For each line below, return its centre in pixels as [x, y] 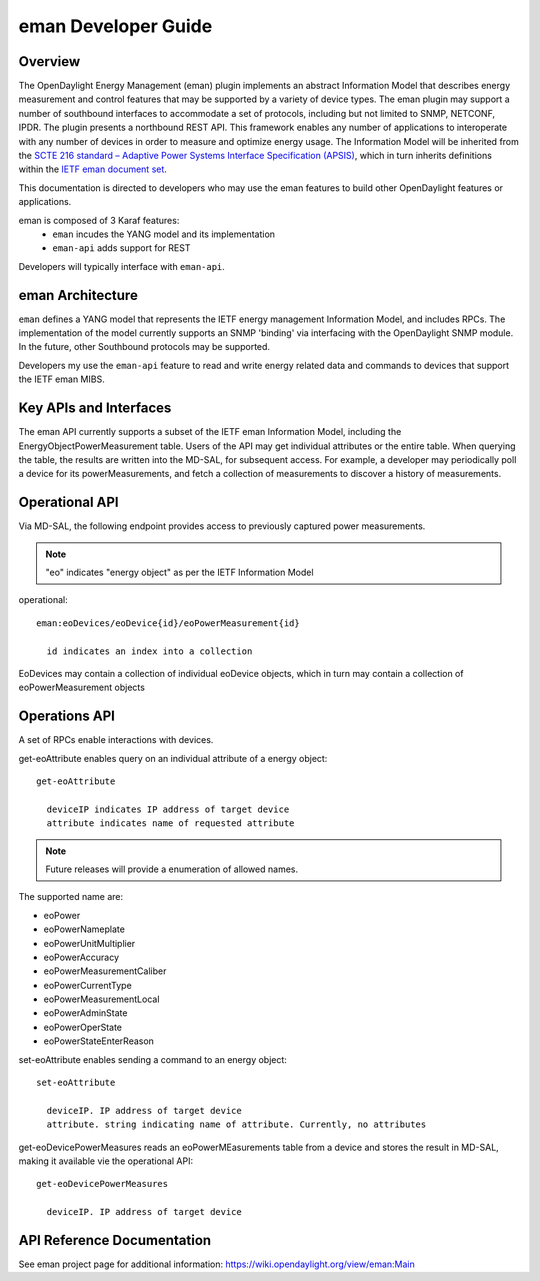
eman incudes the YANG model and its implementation [163, 234]
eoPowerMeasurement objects [81, 687]
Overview [49, 61]
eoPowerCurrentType [87, 985]
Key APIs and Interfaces [95, 408]
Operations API [66, 716]
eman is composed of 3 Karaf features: [99, 220]
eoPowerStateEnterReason [99, 1041]
